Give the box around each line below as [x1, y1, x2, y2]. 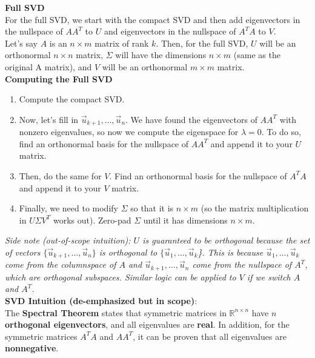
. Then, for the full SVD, [156, 36, 248, 49]
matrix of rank [94, 36, 149, 49]
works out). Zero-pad [53, 213, 131, 226]
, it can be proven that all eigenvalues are [133, 330, 287, 342]
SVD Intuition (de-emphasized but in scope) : [5, 294, 197, 307]
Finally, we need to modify [19, 202, 118, 214]
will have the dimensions [115, 48, 207, 61]
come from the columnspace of [5, 258, 116, 271]
